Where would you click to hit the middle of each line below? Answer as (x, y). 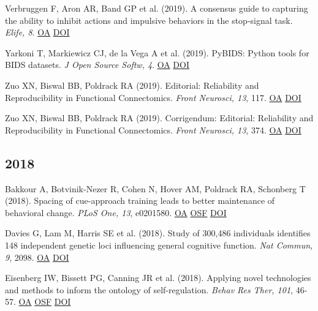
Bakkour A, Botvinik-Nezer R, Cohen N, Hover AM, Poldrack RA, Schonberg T (155, 188)
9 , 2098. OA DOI (37, 257)
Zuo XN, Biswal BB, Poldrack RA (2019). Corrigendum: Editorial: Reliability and (159, 118)
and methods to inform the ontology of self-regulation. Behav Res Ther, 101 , (149, 289)
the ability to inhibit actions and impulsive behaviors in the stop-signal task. (149, 20)
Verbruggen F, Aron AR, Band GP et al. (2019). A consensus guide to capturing (157, 8)
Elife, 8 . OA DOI (37, 32)
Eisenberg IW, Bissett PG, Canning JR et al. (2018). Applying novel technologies (158, 278)
